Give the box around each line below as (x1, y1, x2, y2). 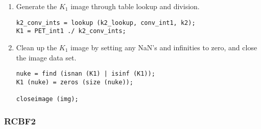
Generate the (16, 1, 57, 11)
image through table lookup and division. (70, 1, 200, 11)
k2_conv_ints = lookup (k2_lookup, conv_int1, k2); (16, 19, 196, 26)
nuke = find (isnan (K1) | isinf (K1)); (16, 70, 155, 78)
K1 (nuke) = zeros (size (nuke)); (16, 78, 133, 86)
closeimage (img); (16, 95, 79, 103)
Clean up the (16, 42, 57, 52)
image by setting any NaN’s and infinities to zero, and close (70, 42, 257, 52)
